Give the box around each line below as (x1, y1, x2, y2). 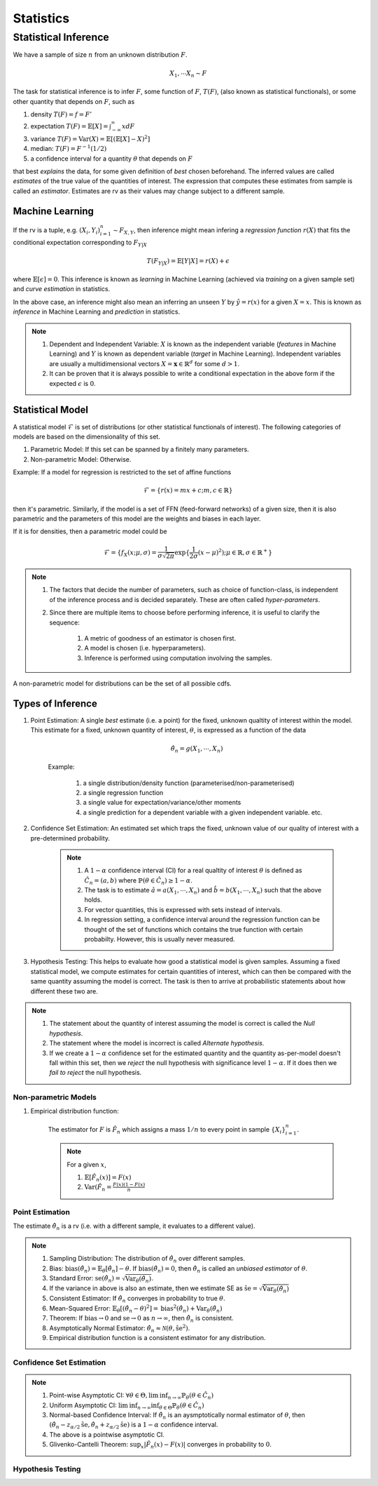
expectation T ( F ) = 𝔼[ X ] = (30, 122, 108, 130)
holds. (84, 895, 103, 904)
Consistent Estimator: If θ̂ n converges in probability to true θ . (49, 1294, 225, 1304)
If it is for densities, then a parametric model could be (13, 527, 167, 536)
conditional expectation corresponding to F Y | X (13, 239, 147, 248)
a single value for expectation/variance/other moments (83, 798, 241, 807)
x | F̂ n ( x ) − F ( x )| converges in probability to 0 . (141, 1440, 272, 1450)
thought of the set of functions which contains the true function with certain (84, 925, 304, 933)
